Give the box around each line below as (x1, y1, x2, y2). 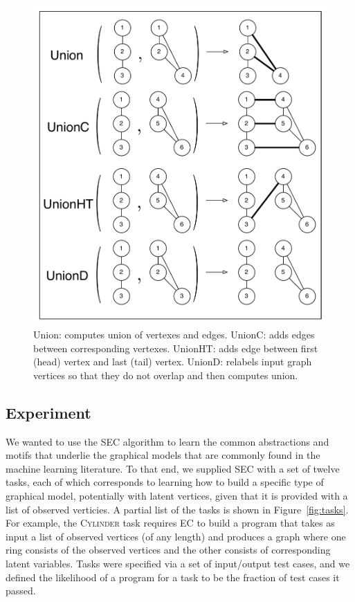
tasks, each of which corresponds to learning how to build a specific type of (6, 475, 324, 489)
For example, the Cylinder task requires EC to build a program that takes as (6, 516, 335, 530)
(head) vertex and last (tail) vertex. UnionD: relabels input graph (33, 354, 312, 369)
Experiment (6, 401, 91, 423)
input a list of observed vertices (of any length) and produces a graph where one (6, 529, 346, 543)
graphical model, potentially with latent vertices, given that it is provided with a (6, 488, 348, 502)
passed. (6, 583, 36, 598)
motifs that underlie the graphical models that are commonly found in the (6, 448, 320, 462)
